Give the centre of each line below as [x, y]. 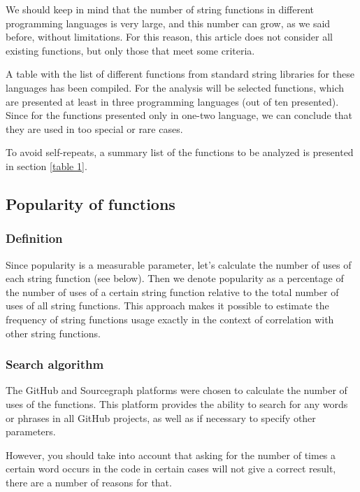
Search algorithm [55, 364]
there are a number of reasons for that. [89, 482]
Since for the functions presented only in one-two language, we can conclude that [179, 115]
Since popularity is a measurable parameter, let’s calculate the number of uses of [179, 264]
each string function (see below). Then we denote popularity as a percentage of [175, 278]
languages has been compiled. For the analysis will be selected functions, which [175, 87]
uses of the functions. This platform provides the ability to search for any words [177, 403]
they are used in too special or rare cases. [94, 128]
